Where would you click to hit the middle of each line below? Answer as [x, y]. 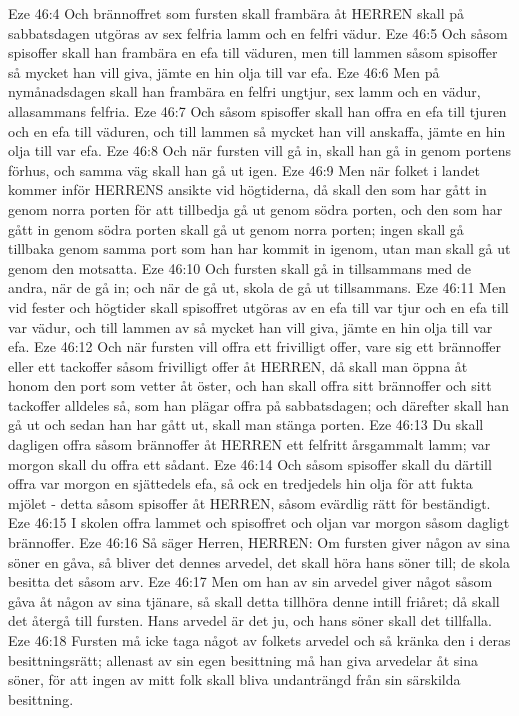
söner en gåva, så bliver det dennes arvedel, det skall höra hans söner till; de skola [259, 561]
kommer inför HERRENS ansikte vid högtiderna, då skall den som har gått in [247, 189]
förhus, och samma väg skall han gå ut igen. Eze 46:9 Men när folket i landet [244, 169]
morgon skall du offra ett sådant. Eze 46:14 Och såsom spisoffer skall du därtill [250, 463]
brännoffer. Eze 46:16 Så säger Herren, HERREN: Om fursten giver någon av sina [259, 542]
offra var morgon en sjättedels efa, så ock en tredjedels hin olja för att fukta [240, 483]
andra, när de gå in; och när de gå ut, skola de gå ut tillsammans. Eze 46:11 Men [257, 287]
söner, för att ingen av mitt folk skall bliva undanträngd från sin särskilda [234, 679]
